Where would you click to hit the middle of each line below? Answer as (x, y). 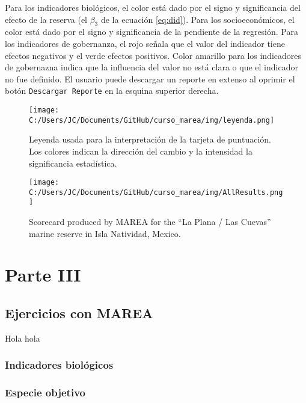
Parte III (43, 275)
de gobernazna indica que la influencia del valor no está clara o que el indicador (151, 67)
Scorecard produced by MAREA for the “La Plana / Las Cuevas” (150, 222)
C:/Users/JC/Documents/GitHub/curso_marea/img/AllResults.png (156, 192)
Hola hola (23, 338)
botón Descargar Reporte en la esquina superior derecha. (112, 91)
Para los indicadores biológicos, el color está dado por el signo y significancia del (153, 7)
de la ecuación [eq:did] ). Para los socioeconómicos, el (197, 19)
